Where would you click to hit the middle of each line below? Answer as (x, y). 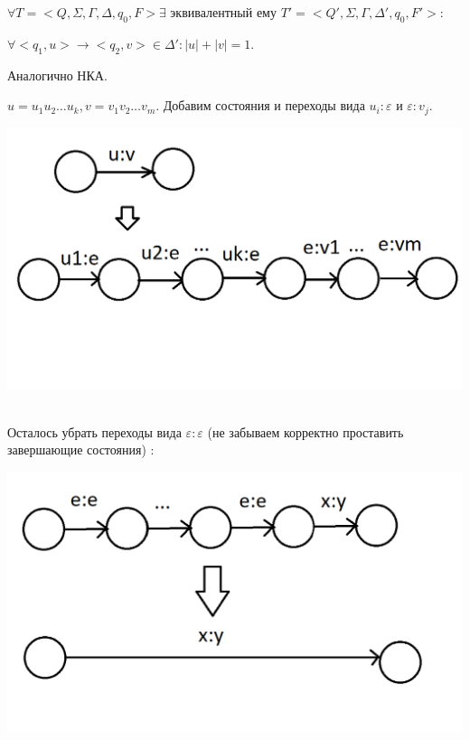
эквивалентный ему (223, 12)
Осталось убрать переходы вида (94, 431)
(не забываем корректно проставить (305, 431)
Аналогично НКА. (57, 75)
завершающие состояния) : (81, 450)
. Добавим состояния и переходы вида (260, 105)
